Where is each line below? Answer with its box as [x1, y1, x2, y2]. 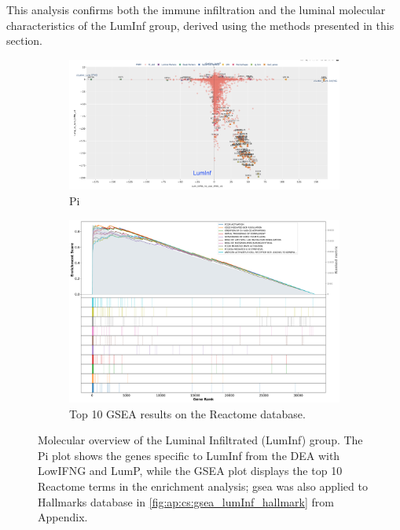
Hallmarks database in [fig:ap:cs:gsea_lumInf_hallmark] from [38, 493, 334, 510]
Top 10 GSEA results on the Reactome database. [69, 405, 306, 421]
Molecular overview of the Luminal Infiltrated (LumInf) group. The [38, 432, 363, 448]
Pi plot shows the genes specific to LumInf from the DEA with [38, 447, 340, 463]
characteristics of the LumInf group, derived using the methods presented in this [6, 17, 394, 33]
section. [6, 32, 42, 49]
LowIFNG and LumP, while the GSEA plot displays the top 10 [38, 462, 343, 479]
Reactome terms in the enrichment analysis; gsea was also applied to [38, 478, 368, 495]
